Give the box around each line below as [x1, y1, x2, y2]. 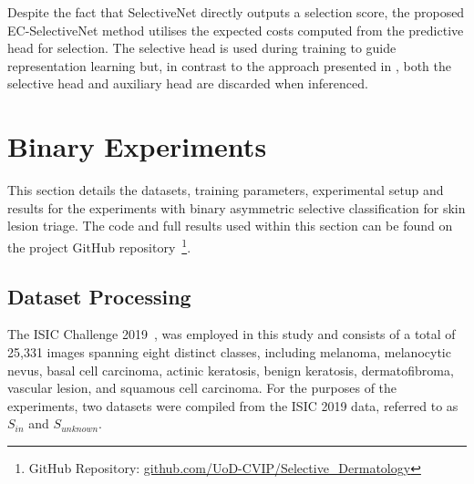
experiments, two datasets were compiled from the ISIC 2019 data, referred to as [7, 396, 459, 415]
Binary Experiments [7, 128, 267, 165]
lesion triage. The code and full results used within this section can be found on [7, 216, 453, 235]
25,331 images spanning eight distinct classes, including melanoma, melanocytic [7, 342, 451, 361]
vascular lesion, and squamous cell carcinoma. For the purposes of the [7, 378, 397, 397]
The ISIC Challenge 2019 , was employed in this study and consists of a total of [7, 324, 456, 344]
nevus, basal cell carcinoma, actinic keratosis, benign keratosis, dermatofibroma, [7, 360, 454, 379]
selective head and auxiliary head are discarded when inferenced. [7, 74, 368, 93]
